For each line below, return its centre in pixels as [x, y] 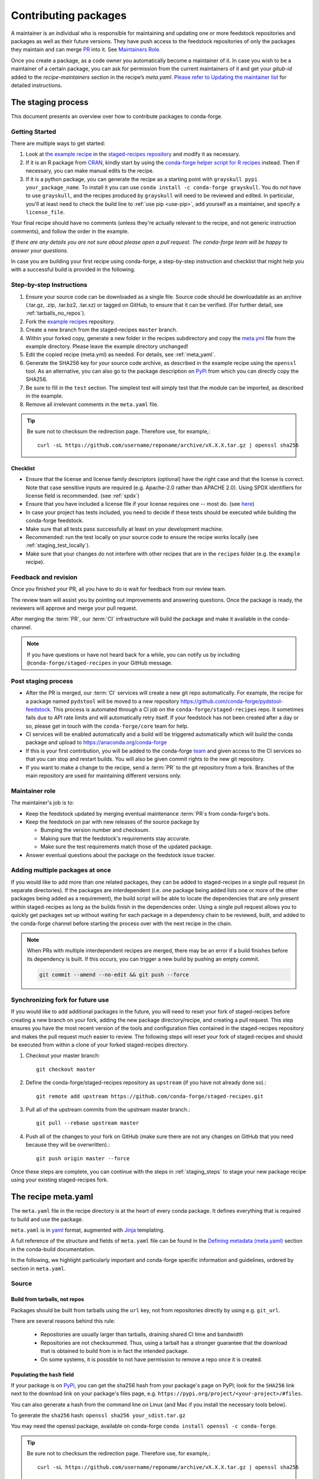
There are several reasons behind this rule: [63, 1321]
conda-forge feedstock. [55, 521]
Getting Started [33, 131]
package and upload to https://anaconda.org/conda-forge [96, 742]
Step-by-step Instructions [49, 285]
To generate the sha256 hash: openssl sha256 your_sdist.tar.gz [98, 1415]
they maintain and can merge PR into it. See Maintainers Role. [86, 50]
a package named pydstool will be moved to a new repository [102, 701]
